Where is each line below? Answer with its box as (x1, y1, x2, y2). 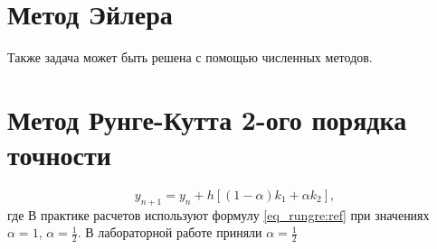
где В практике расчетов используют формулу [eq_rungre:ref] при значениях (7, 205, 430, 224)
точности (7, 136, 111, 173)
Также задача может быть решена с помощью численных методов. (7, 48, 373, 67)
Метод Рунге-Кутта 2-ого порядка (7, 100, 407, 137)
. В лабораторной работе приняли (77, 223, 262, 242)
